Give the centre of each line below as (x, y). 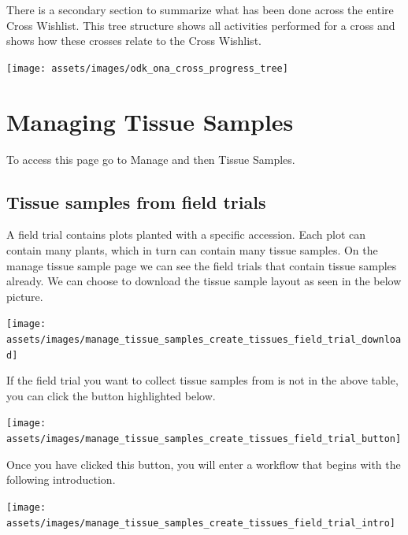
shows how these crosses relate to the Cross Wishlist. (134, 41)
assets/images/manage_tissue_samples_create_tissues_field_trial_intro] (201, 523)
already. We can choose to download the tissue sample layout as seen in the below (204, 281)
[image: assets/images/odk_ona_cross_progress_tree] (147, 68)
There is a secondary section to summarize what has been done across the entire (200, 9)
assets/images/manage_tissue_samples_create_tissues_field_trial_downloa (204, 339)
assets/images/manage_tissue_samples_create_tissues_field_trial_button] (204, 439)
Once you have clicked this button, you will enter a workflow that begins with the (204, 464)
